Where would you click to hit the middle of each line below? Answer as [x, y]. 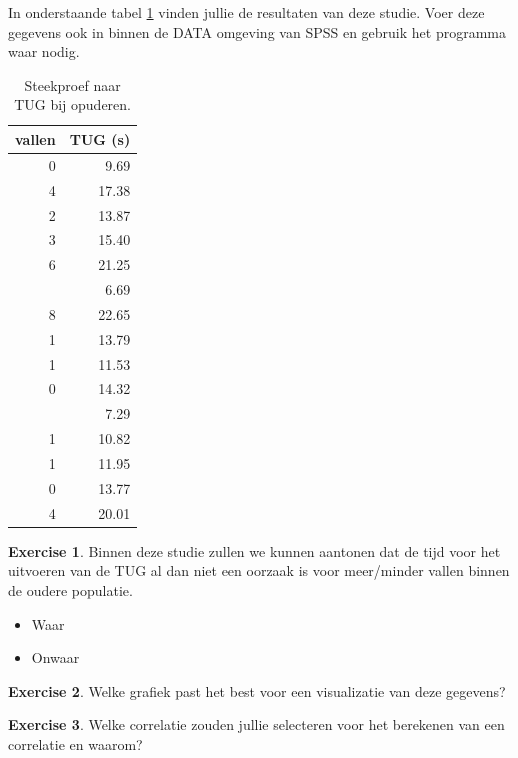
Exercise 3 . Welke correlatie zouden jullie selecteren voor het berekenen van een [256, 724]
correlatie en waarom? [75, 743]
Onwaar [55, 657]
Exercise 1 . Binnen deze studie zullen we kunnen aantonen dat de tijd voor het [254, 550]
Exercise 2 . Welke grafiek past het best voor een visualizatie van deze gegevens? [257, 690]
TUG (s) [100, 138]
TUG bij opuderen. [72, 104]
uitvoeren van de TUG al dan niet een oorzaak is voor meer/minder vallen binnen [259, 570]
